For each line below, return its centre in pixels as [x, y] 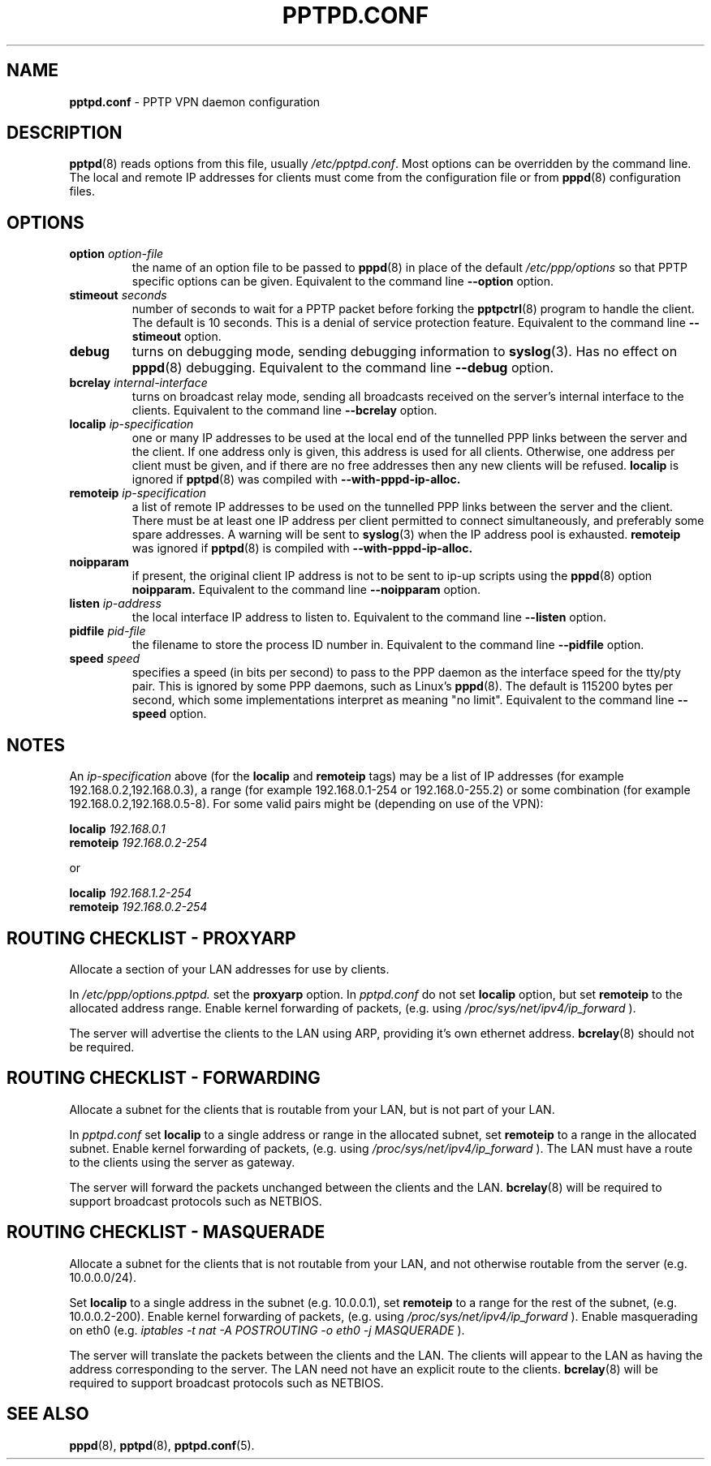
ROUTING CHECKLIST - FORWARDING [164, 1078]
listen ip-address [115, 604]
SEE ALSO [48, 1414]
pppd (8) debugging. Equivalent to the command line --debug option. [343, 368]
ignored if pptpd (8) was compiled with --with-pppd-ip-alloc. [296, 479]
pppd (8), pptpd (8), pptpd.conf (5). [162, 1445]
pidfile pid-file [108, 631]
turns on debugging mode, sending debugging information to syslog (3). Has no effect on [405, 352]
